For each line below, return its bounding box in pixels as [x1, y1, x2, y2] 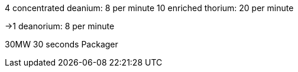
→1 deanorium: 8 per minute [5, 21, 115, 31]
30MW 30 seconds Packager [5, 39, 118, 49]
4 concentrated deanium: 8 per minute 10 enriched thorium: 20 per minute [5, 3, 294, 13]
